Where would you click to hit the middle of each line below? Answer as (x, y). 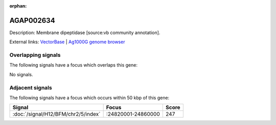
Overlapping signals (35, 55)
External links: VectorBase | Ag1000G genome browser (67, 42)
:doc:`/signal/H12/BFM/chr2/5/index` (56, 114)
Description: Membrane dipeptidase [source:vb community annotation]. (85, 33)
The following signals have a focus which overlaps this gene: (74, 65)
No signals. (21, 74)
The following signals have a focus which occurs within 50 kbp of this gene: (89, 98)
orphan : (18, 6)
